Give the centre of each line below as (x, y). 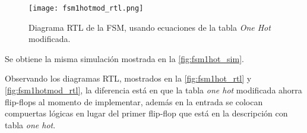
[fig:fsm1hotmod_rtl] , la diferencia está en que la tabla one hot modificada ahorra (153, 90)
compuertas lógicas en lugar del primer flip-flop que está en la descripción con (146, 113)
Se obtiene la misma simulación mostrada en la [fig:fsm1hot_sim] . (124, 58)
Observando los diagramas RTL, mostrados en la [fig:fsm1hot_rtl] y (128, 78)
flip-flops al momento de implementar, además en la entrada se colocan (134, 101)
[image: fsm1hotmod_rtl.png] (86, 8)
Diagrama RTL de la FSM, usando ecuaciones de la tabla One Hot (150, 27)
